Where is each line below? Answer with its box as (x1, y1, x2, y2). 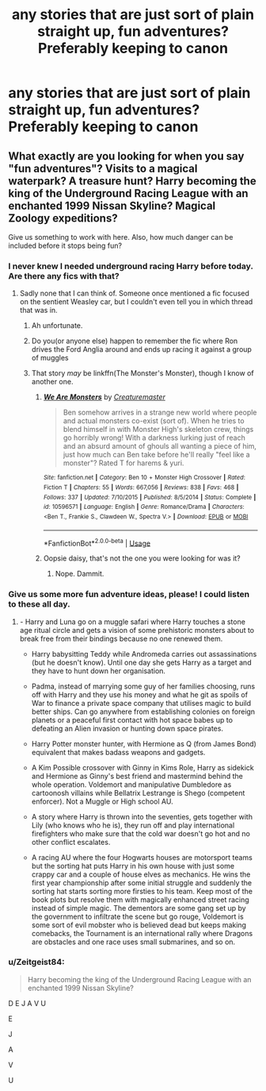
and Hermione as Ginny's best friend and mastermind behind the (31, 771, 243, 781)
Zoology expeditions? (8, 211, 118, 225)
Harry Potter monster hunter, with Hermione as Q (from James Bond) (31, 738, 257, 748)
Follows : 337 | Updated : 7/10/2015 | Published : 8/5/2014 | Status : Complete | (43, 493, 256, 501)
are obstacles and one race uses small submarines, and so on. (31, 937, 236, 946)
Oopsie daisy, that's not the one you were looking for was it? (43, 553, 241, 563)
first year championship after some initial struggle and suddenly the (31, 877, 252, 887)
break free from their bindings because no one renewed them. (19, 634, 223, 643)
